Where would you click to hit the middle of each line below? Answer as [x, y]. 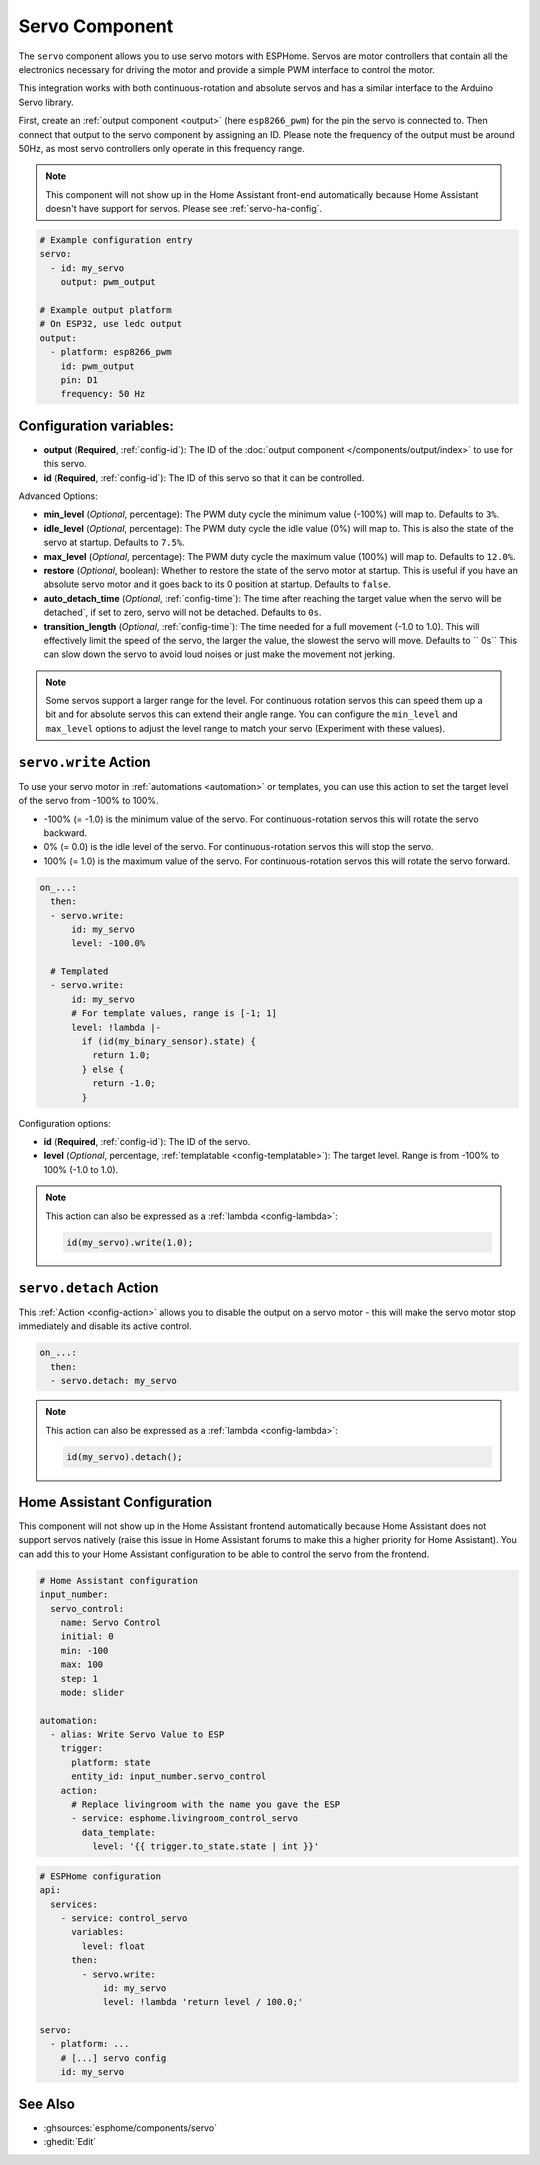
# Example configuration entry [116, 240]
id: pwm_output [97, 366]
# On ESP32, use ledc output [111, 324]
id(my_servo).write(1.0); [130, 1242]
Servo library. [46, 102]
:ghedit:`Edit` [70, 2142]
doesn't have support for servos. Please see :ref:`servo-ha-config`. [184, 209]
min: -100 [84, 1650]
